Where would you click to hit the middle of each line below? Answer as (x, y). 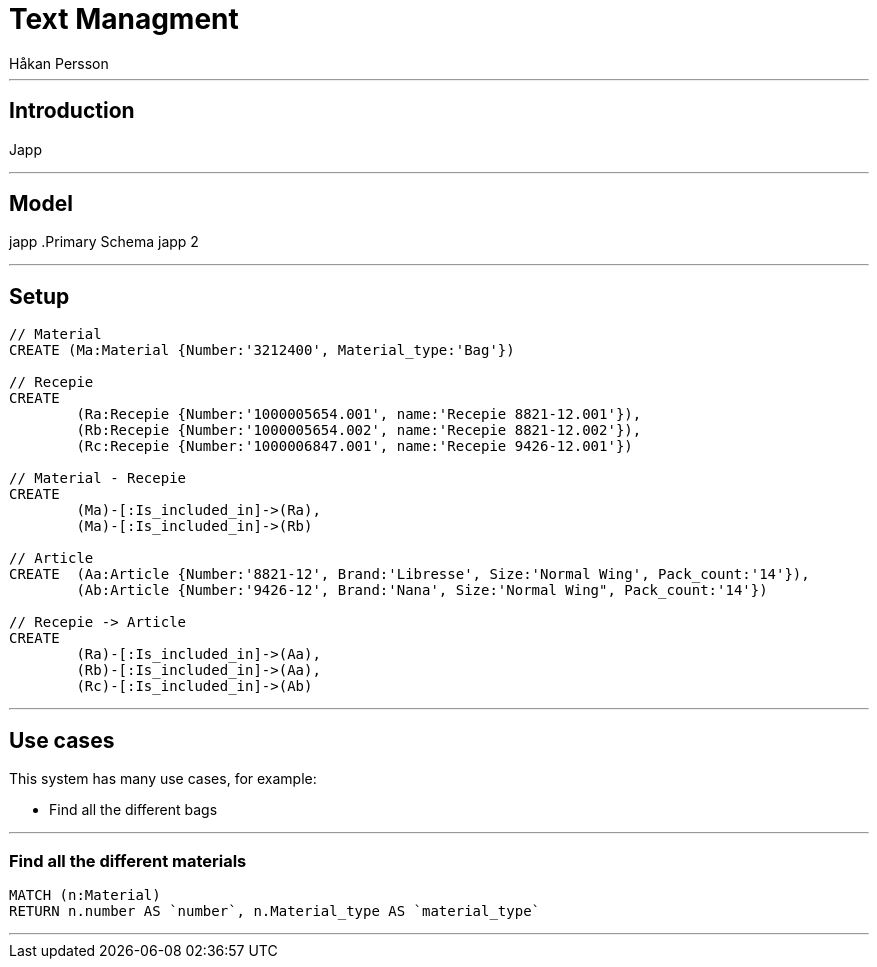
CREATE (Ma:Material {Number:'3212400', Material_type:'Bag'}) (262, 350)
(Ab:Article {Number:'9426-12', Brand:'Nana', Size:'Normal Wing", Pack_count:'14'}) (422, 590)
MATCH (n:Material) (85, 894)
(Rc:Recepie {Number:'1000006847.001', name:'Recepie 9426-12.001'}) (354, 446)
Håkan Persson (59, 63)
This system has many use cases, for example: (163, 779)
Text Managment (124, 19)
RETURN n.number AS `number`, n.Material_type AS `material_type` (275, 910)
